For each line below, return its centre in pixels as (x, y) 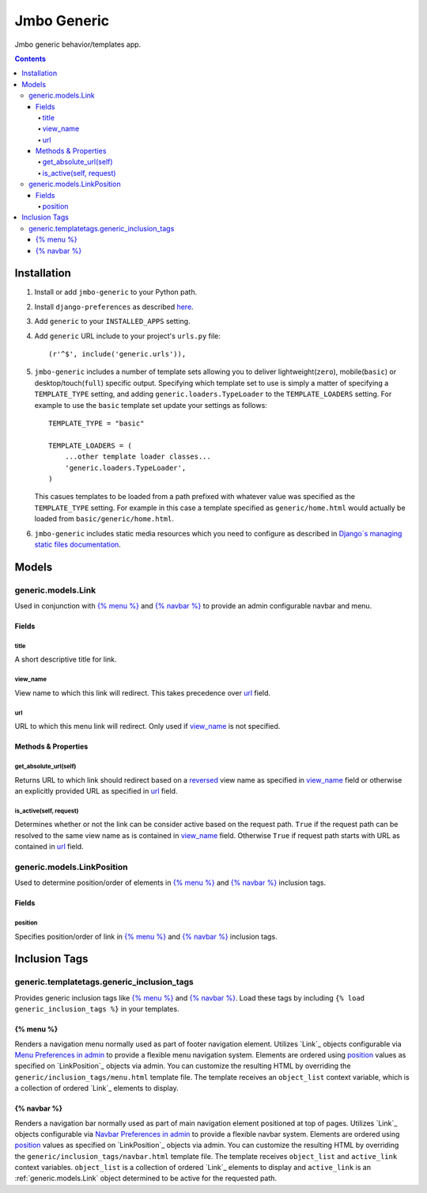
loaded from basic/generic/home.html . (104, 519)
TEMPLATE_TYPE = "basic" (96, 423)
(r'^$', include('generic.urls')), (117, 354)
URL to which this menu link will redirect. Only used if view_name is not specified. (147, 726)
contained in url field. (49, 847)
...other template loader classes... (138, 457)
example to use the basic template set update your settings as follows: (151, 405)
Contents (30, 59)
